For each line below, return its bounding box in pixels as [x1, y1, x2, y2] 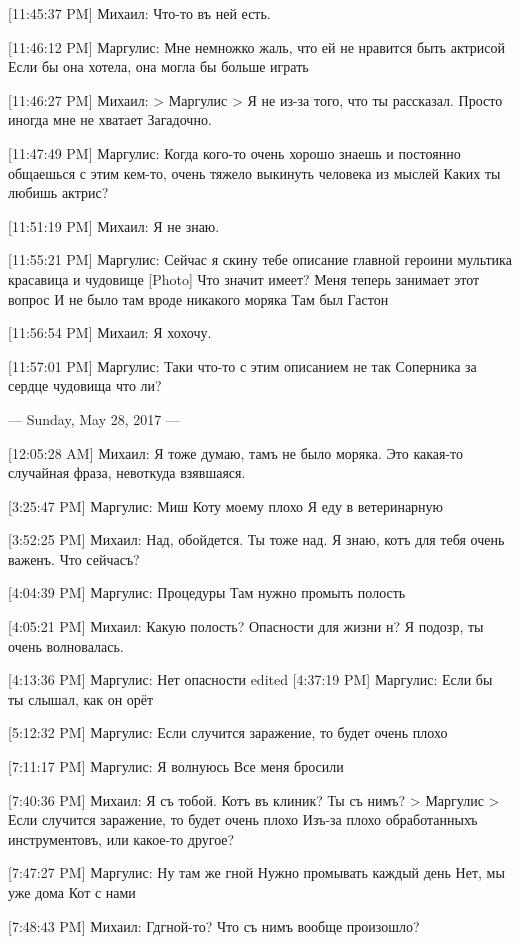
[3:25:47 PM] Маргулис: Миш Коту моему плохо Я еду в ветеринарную [8, 495, 444, 516]
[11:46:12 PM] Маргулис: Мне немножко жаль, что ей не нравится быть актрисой [8, 36, 505, 57]
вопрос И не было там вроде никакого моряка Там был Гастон [8, 288, 389, 309]
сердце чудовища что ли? [8, 375, 162, 396]
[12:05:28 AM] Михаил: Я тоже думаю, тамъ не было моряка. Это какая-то [8, 442, 464, 463]
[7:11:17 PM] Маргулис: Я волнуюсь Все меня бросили [8, 756, 344, 777]
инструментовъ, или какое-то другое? [8, 828, 235, 849]
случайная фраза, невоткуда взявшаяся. [8, 462, 246, 483]
